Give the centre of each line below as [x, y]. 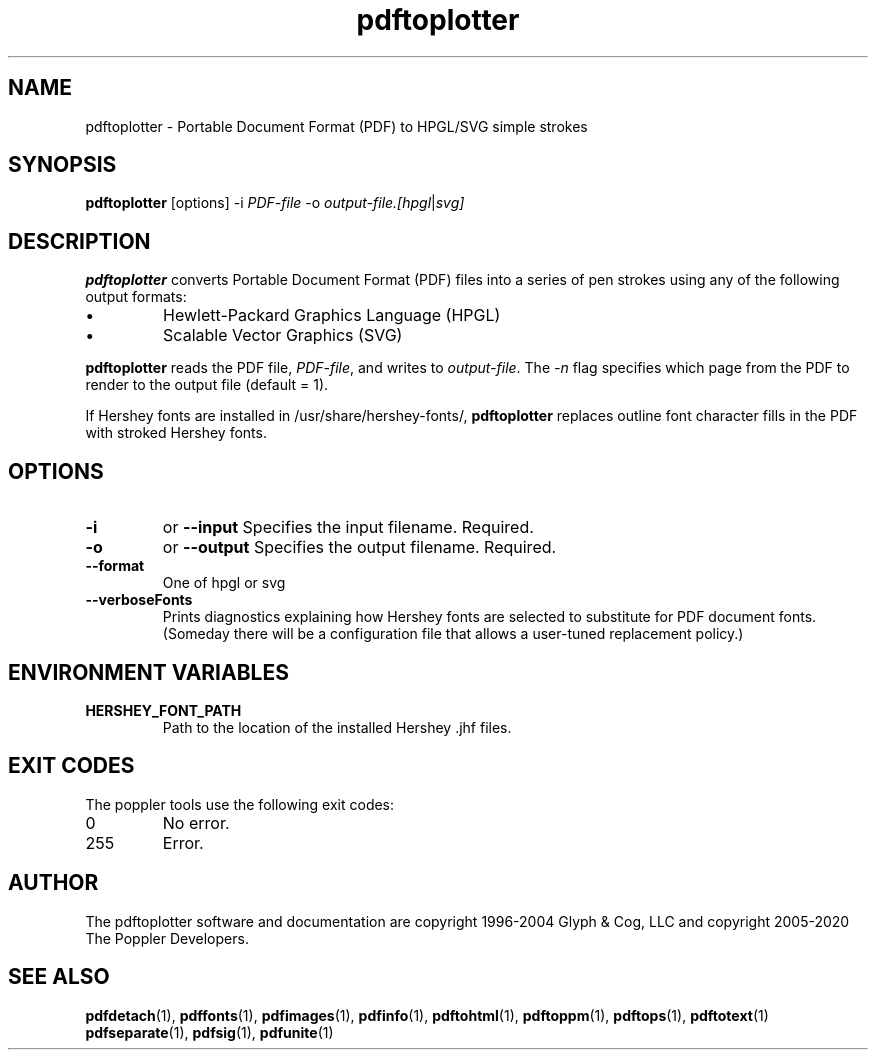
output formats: [136, 297]
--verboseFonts [139, 600]
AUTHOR [53, 883]
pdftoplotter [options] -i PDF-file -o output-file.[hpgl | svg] [275, 203]
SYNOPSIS [62, 165]
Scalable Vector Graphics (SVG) [283, 335]
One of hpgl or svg [224, 583]
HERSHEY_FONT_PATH [163, 710]
